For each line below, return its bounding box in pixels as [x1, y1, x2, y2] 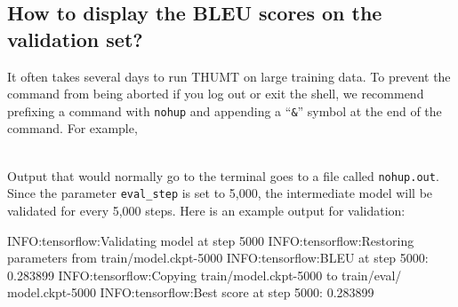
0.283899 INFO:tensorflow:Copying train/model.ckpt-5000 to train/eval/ [7, 265, 402, 284]
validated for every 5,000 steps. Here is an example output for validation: [7, 201, 406, 219]
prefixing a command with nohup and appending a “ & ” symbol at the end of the [7, 101, 442, 120]
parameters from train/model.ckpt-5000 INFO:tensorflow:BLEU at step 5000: [7, 248, 429, 267]
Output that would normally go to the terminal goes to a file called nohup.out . [7, 166, 439, 185]
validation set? [7, 25, 143, 52]
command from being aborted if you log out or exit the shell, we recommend [7, 84, 424, 103]
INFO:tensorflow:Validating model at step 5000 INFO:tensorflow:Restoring [7, 231, 414, 249]
